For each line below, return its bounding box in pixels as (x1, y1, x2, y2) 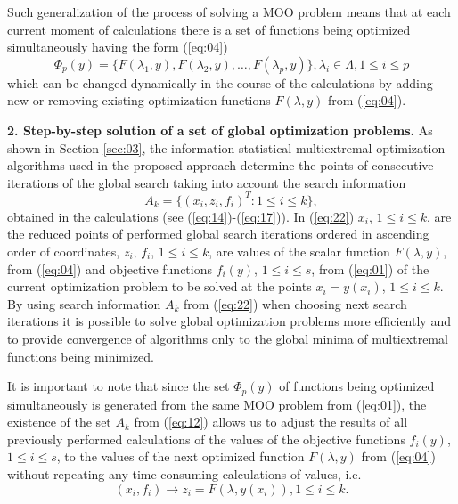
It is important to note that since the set (7, 377, 230, 395)
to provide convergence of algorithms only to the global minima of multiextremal (7, 329, 448, 347)
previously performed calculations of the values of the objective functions (7, 429, 405, 448)
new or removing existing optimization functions (7, 91, 271, 110)
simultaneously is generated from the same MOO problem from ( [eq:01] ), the (7, 394, 427, 413)
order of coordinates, (7, 242, 120, 261)
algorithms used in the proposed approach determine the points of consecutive (7, 156, 434, 175)
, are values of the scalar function (209, 242, 390, 261)
